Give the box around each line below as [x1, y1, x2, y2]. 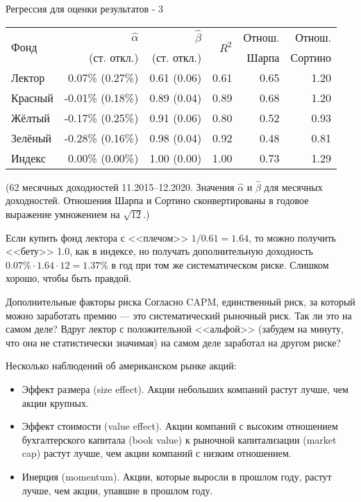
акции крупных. [22, 395, 89, 410]
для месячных [264, 179, 323, 194]
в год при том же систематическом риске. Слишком [111, 257, 329, 271]
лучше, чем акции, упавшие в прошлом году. [22, 483, 213, 497]
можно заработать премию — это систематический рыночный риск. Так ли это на [6, 308, 352, 322]
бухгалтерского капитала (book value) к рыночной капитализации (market [22, 432, 337, 446]
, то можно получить [249, 230, 337, 244]
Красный [11, 89, 53, 106]
